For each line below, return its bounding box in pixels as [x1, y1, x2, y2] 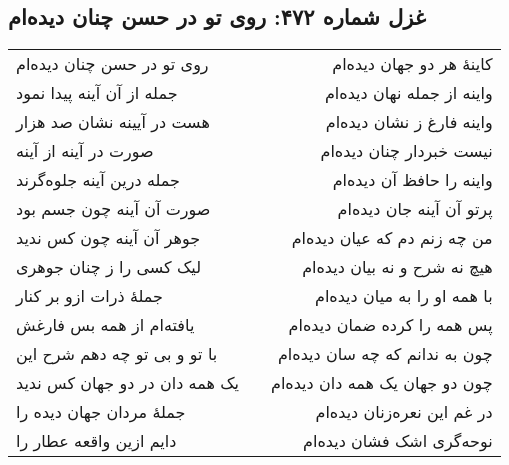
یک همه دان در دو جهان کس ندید [16, 371, 239, 395]
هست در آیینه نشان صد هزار [16, 110, 210, 134]
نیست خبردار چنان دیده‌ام [320, 139, 493, 163]
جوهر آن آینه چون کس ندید [16, 226, 201, 250]
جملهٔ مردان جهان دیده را [16, 400, 186, 424]
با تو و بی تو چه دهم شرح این [16, 342, 218, 366]
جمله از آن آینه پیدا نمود [16, 81, 178, 105]
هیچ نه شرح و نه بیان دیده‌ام [302, 255, 493, 279]
